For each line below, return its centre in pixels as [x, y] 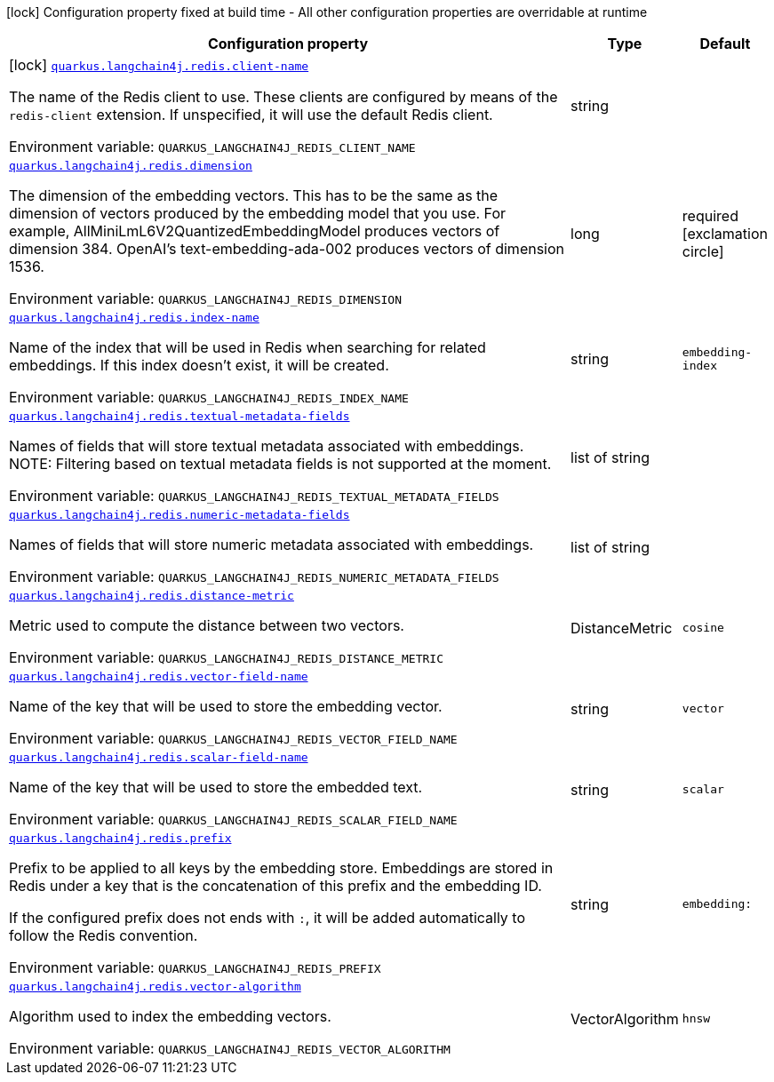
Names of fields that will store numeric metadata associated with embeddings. [271, 545]
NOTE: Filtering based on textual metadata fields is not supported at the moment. [280, 464]
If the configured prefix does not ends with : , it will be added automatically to [267, 918]
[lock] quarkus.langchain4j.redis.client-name [159, 65]
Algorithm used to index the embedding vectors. [170, 1016]
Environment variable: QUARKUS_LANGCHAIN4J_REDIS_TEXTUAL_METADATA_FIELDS [254, 496]
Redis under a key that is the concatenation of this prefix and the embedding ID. [275, 886]
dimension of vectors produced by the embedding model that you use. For [258, 213]
